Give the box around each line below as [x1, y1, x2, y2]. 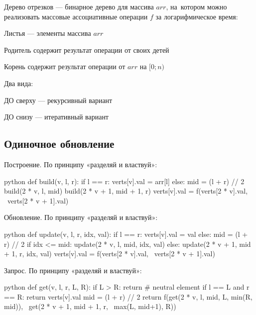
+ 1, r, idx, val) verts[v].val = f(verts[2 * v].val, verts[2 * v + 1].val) [4, 248, 215, 259]
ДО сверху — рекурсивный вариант [4, 95, 113, 105]
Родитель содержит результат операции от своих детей [4, 44, 169, 55]
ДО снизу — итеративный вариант [4, 111, 109, 122]
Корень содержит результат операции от [4, 61, 126, 72]
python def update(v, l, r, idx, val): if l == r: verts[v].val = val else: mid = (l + [4, 228, 248, 239]
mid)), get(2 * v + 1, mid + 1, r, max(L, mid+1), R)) [4, 301, 176, 312]
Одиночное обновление [4, 136, 115, 151]
